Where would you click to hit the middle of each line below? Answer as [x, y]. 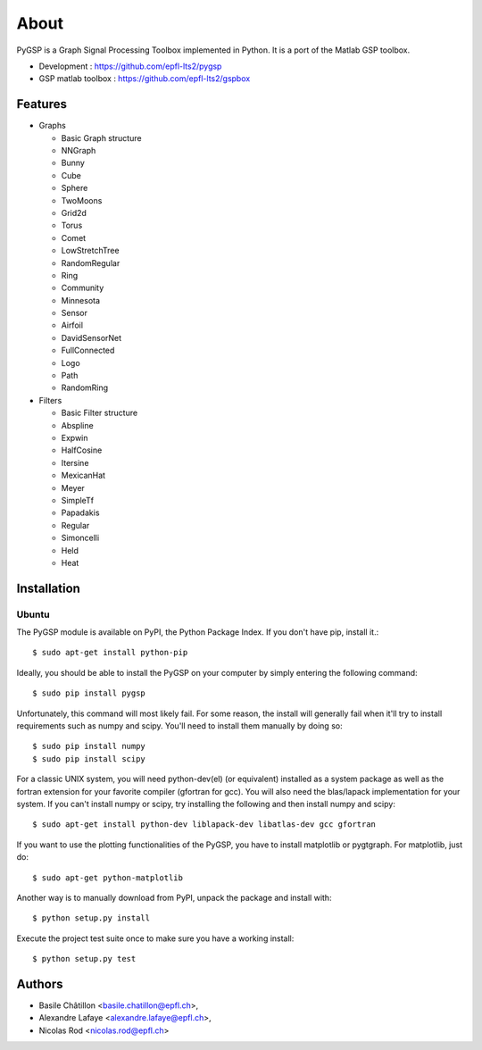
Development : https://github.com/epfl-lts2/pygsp [130, 66]
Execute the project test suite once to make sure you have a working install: [155, 938]
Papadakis [80, 512]
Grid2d [74, 212]
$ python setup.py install [91, 918]
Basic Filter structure [100, 413]
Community [83, 288]
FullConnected [88, 350]
